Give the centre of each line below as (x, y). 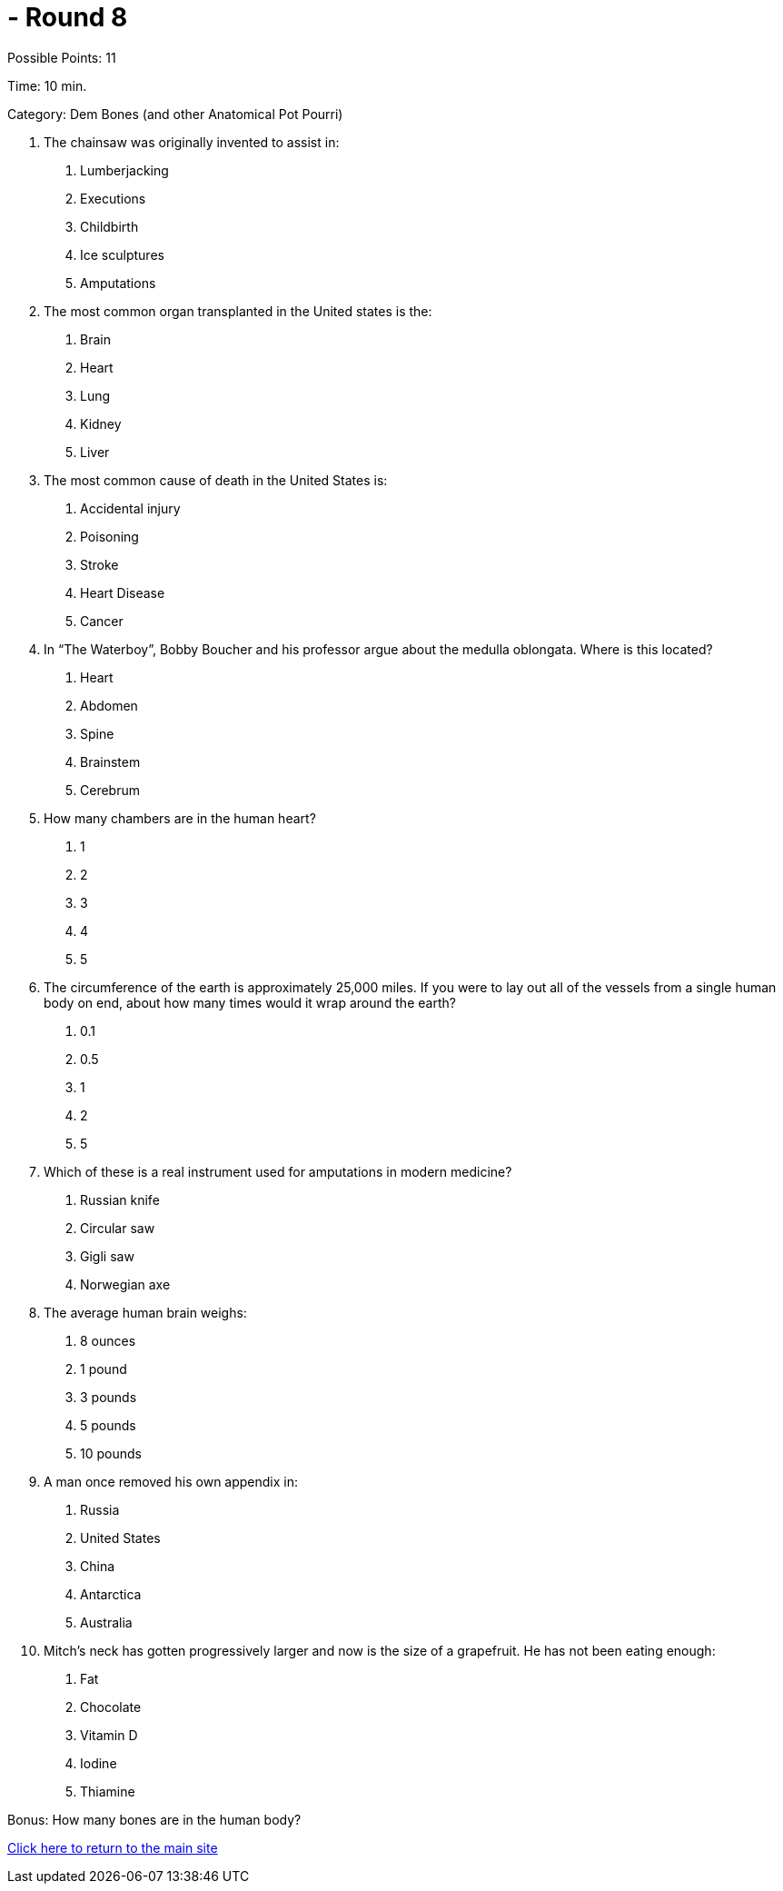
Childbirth (109, 226)
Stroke (99, 564)
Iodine (99, 1763)
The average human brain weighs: (145, 1312)
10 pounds (111, 1453)
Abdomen (109, 705)
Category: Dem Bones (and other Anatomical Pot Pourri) (175, 114)
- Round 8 (68, 17)
